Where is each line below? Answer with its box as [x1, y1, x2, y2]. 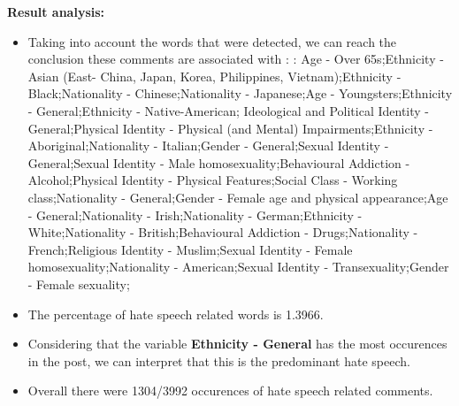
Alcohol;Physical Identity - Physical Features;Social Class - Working [27, 171, 398, 189]
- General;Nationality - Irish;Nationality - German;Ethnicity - [27, 205, 363, 224]
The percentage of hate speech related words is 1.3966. [27, 304, 324, 323]
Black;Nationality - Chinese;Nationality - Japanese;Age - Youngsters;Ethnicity [27, 84, 453, 103]
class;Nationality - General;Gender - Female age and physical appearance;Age [27, 188, 448, 206]
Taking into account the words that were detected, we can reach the [27, 32, 397, 50]
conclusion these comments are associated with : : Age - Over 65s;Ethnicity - [27, 50, 444, 68]
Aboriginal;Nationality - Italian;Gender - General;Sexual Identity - [27, 136, 389, 155]
